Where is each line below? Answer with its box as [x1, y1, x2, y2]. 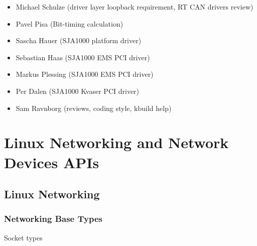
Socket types [4, 232, 43, 242]
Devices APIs [4, 152, 99, 172]
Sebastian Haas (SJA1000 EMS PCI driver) [16, 52, 150, 62]
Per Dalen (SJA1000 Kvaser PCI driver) [16, 85, 140, 96]
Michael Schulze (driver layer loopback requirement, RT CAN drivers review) [16, 2, 253, 12]
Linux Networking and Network [4, 132, 229, 153]
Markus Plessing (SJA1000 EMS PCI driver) [16, 69, 154, 79]
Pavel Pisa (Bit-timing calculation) [16, 18, 123, 29]
